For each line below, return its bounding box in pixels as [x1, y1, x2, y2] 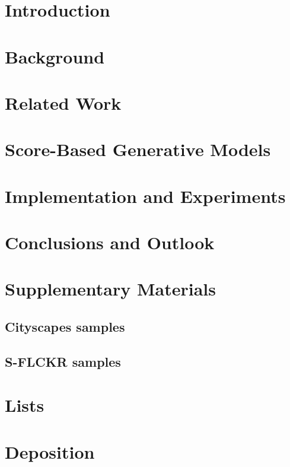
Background [5, 44, 105, 68]
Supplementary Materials [5, 277, 216, 301]
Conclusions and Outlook [5, 230, 215, 255]
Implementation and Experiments [5, 183, 286, 208]
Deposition [5, 439, 95, 463]
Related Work [5, 90, 122, 115]
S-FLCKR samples [5, 352, 121, 370]
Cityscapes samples [5, 317, 125, 336]
